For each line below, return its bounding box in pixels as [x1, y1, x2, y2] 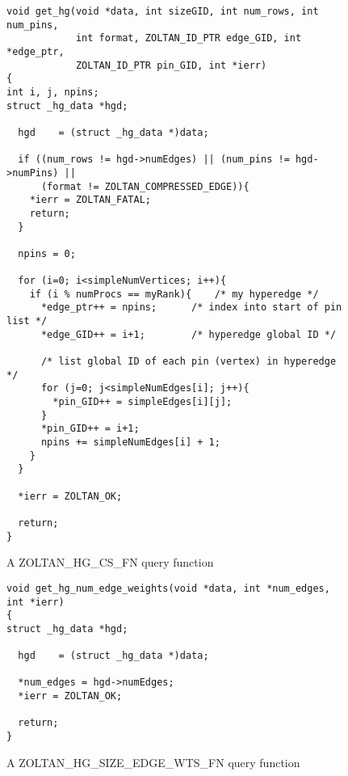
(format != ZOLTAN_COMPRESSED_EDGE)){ [40, 180, 249, 192]
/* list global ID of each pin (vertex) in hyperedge [40, 356, 337, 368]
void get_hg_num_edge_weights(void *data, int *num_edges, [6, 582, 330, 594]
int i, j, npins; [6, 86, 99, 98]
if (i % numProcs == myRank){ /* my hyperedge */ [29, 288, 319, 300]
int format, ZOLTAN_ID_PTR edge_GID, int [75, 32, 302, 44]
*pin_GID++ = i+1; [40, 423, 140, 435]
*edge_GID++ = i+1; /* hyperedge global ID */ [40, 328, 337, 340]
